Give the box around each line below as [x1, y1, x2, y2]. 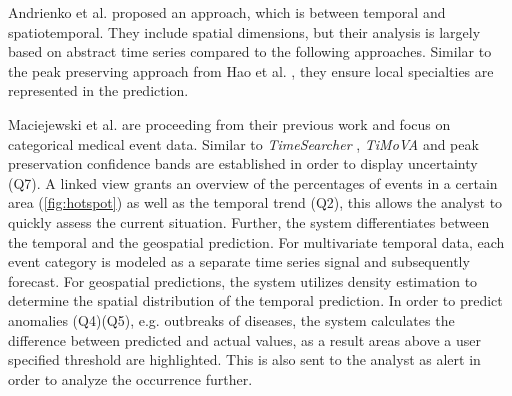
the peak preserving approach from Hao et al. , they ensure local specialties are [8, 60, 494, 81]
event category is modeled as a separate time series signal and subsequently [8, 251, 470, 272]
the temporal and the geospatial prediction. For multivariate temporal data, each [8, 231, 505, 252]
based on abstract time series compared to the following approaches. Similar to [8, 41, 492, 62]
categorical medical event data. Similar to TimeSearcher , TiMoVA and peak [8, 133, 479, 154]
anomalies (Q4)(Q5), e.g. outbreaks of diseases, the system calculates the [8, 309, 455, 330]
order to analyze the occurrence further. [8, 368, 253, 389]
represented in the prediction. [8, 80, 189, 101]
